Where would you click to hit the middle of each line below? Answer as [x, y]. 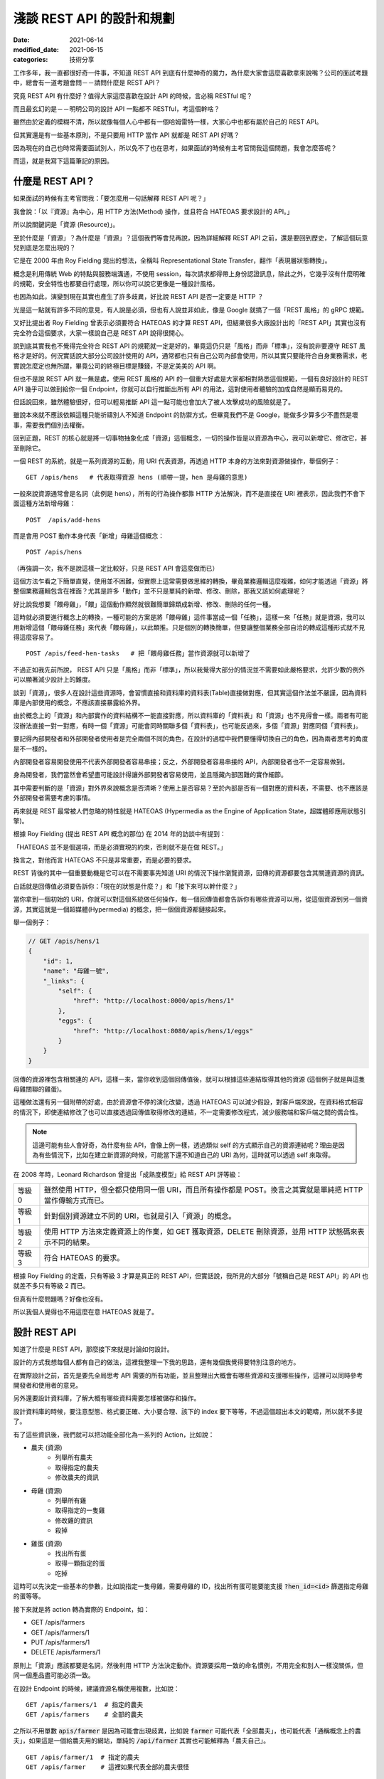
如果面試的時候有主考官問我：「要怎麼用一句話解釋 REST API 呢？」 [111, 199]
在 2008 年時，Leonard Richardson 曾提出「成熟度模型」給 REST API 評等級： [128, 1175]
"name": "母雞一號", [76, 971]
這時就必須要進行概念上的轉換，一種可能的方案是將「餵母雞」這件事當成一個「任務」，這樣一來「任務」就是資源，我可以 [189, 617]
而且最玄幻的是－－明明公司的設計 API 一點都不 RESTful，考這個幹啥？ [117, 109]
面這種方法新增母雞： [44, 503]
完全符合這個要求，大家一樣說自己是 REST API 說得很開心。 [100, 333]
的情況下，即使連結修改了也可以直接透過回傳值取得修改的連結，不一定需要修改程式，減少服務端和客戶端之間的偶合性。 [187, 1112]
